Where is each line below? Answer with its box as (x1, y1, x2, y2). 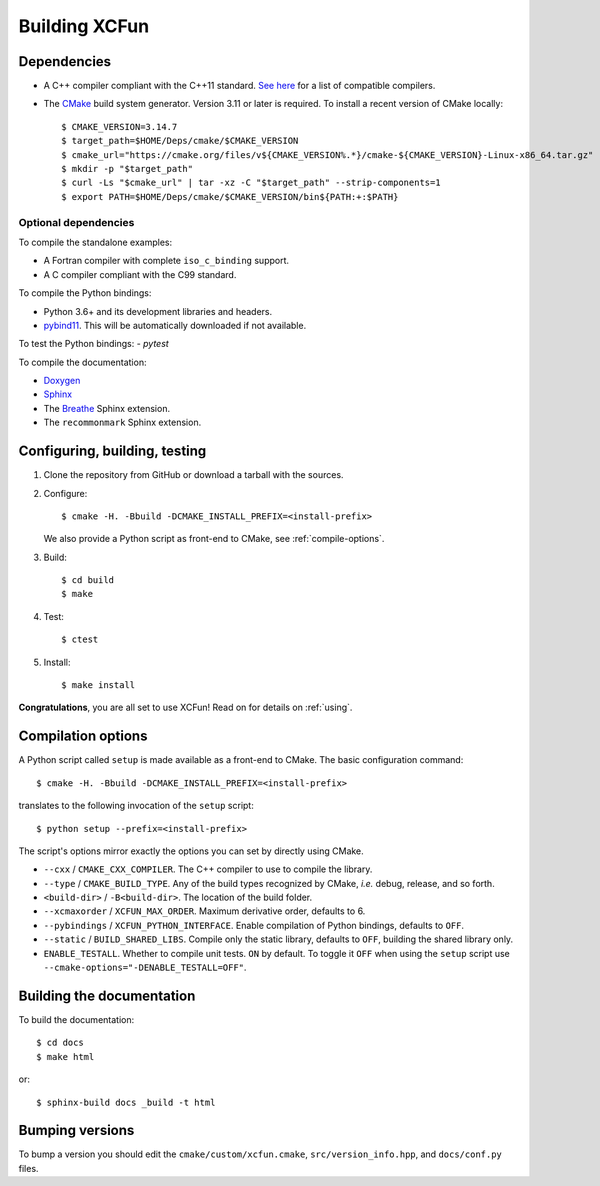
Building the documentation (18, 987, 196, 1004)
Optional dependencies (18, 215, 135, 229)
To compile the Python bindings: (18, 287, 152, 299)
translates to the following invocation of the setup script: (18, 800, 254, 812)
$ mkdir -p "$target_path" (61, 163, 194, 175)
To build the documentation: (18, 1013, 135, 1025)
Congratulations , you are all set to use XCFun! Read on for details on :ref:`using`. (18, 701, 353, 714)
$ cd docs (36, 1037, 84, 1049)
